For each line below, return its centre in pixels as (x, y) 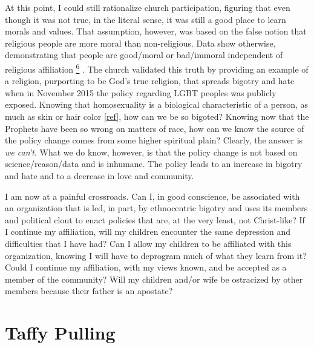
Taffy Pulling (60, 333)
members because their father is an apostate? (89, 291)
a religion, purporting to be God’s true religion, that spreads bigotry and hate (150, 81)
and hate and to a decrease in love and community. (100, 175)
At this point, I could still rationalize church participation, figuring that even (148, 7)
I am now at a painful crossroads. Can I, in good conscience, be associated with (152, 196)
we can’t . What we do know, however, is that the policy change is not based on (151, 152)
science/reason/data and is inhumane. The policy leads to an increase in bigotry (154, 164)
